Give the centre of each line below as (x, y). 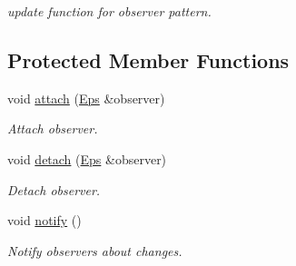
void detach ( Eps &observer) (87, 158)
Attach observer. (53, 128)
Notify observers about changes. (95, 250)
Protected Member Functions (148, 59)
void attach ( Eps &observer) (86, 98)
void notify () (44, 220)
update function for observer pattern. (109, 11)
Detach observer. (54, 189)
